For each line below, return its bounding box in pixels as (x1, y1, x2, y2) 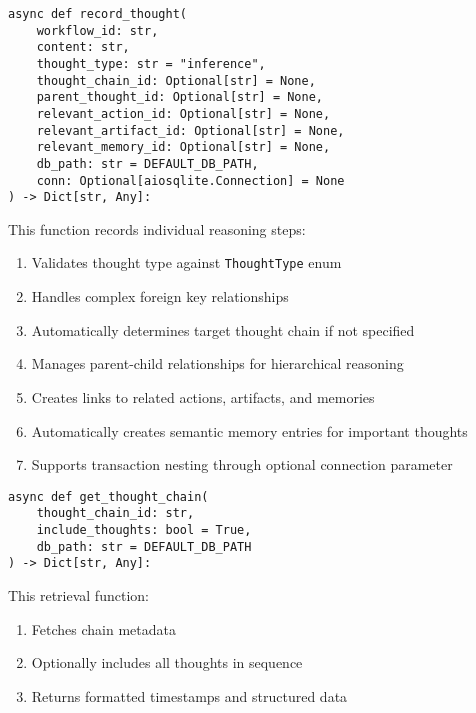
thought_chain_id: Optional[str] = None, (36, 73, 316, 88)
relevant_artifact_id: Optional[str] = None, (36, 123, 345, 138)
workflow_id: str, (36, 23, 159, 38)
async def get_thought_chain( (8, 489, 209, 504)
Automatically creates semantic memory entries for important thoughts (31, 420, 468, 441)
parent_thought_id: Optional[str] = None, (36, 90, 323, 105)
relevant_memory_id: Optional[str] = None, (36, 140, 331, 155)
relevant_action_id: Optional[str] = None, (36, 106, 331, 121)
